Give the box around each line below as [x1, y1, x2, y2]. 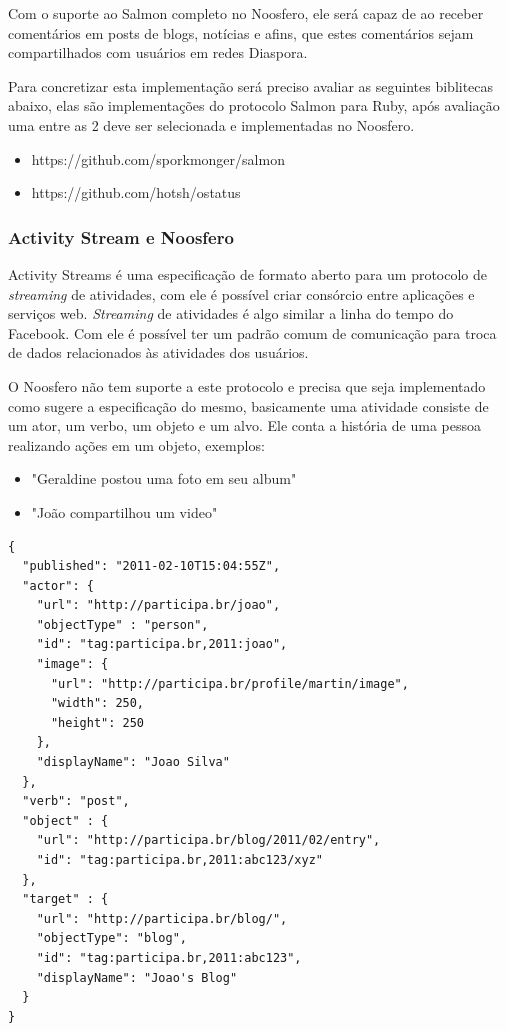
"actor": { [22, 578, 94, 593]
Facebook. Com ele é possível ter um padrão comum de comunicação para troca [8, 322, 497, 343]
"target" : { [22, 892, 109, 907]
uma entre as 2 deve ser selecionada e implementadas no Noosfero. [8, 114, 415, 135]
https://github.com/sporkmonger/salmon [31, 148, 285, 169]
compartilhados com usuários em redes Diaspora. [8, 42, 308, 63]
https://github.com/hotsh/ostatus [31, 182, 241, 203]
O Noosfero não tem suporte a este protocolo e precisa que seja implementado [8, 375, 486, 396]
